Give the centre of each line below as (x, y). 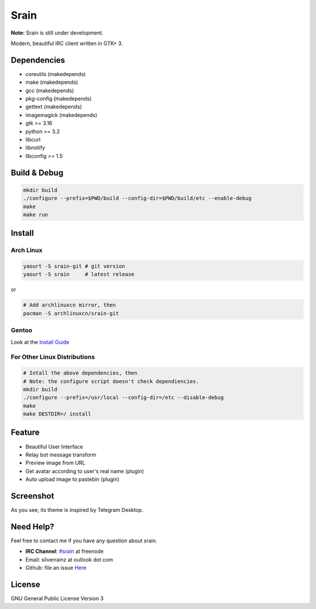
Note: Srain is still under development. (57, 33)
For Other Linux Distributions (53, 357)
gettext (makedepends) (54, 107)
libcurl (33, 139)
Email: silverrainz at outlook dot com (69, 559)
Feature (25, 433)
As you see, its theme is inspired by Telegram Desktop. (77, 510)
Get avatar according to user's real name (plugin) (85, 471)
